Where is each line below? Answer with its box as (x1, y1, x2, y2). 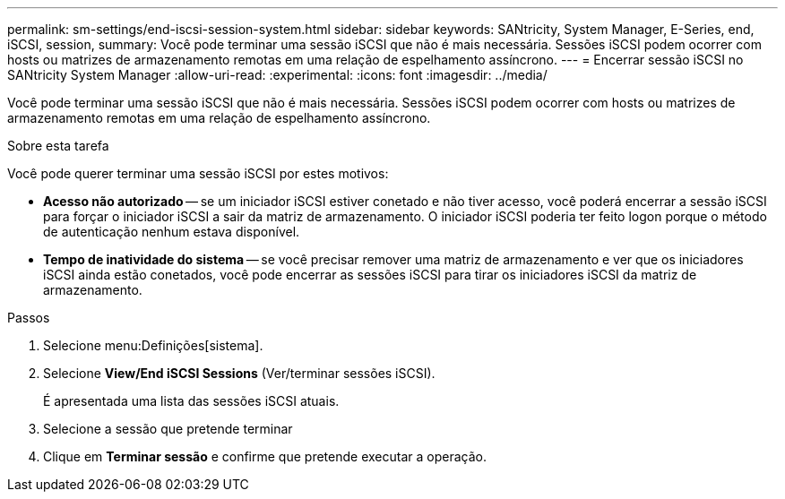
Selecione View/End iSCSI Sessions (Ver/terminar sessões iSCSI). (43, 366, 436, 381)
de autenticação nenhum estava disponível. (43, 224, 300, 239)
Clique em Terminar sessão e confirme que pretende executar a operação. (43, 449, 487, 464)
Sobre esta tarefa (7, 138, 109, 153)
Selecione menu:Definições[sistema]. (43, 338, 263, 353)
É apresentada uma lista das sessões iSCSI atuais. (43, 393, 340, 409)
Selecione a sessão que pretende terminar (43, 421, 293, 436)
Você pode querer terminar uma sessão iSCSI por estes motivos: (7, 166, 389, 181)
